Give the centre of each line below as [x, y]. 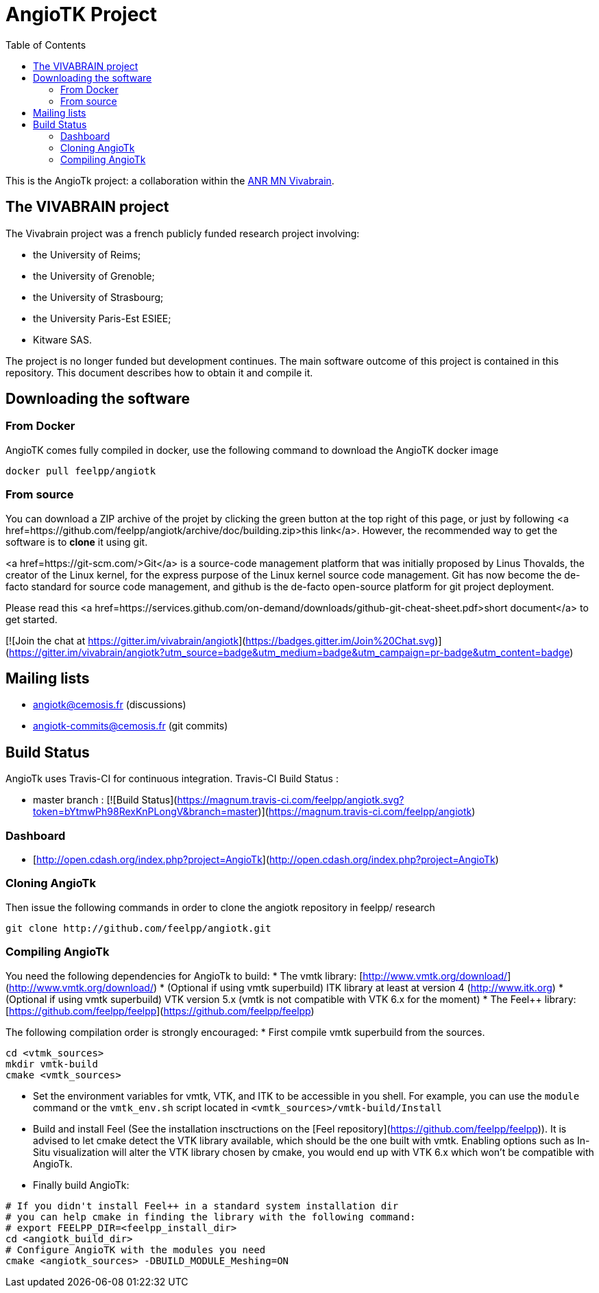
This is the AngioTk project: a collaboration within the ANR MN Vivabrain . [170, 180]
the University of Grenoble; [94, 276]
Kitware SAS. [62, 339]
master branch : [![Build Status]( [105, 800]
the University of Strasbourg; [98, 297]
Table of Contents [46, 45]
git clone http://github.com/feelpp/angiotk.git [138, 928]
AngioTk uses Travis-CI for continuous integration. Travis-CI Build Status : [172, 779]
